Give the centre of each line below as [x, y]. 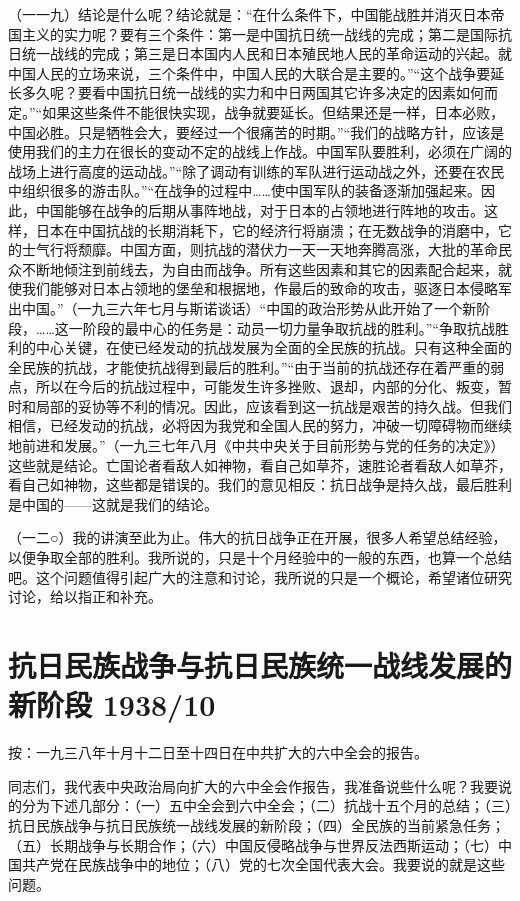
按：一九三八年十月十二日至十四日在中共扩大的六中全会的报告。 [218, 752]
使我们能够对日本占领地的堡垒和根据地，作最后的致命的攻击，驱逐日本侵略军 [260, 288]
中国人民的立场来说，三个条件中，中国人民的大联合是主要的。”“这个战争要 [249, 72]
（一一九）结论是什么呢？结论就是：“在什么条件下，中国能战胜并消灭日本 [249, 14]
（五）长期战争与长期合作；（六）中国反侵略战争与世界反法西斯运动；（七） [253, 844]
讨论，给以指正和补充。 [85, 596]
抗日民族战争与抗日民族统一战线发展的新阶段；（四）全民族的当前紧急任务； [256, 824]
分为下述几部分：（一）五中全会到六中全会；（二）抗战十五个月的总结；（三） [266, 805]
